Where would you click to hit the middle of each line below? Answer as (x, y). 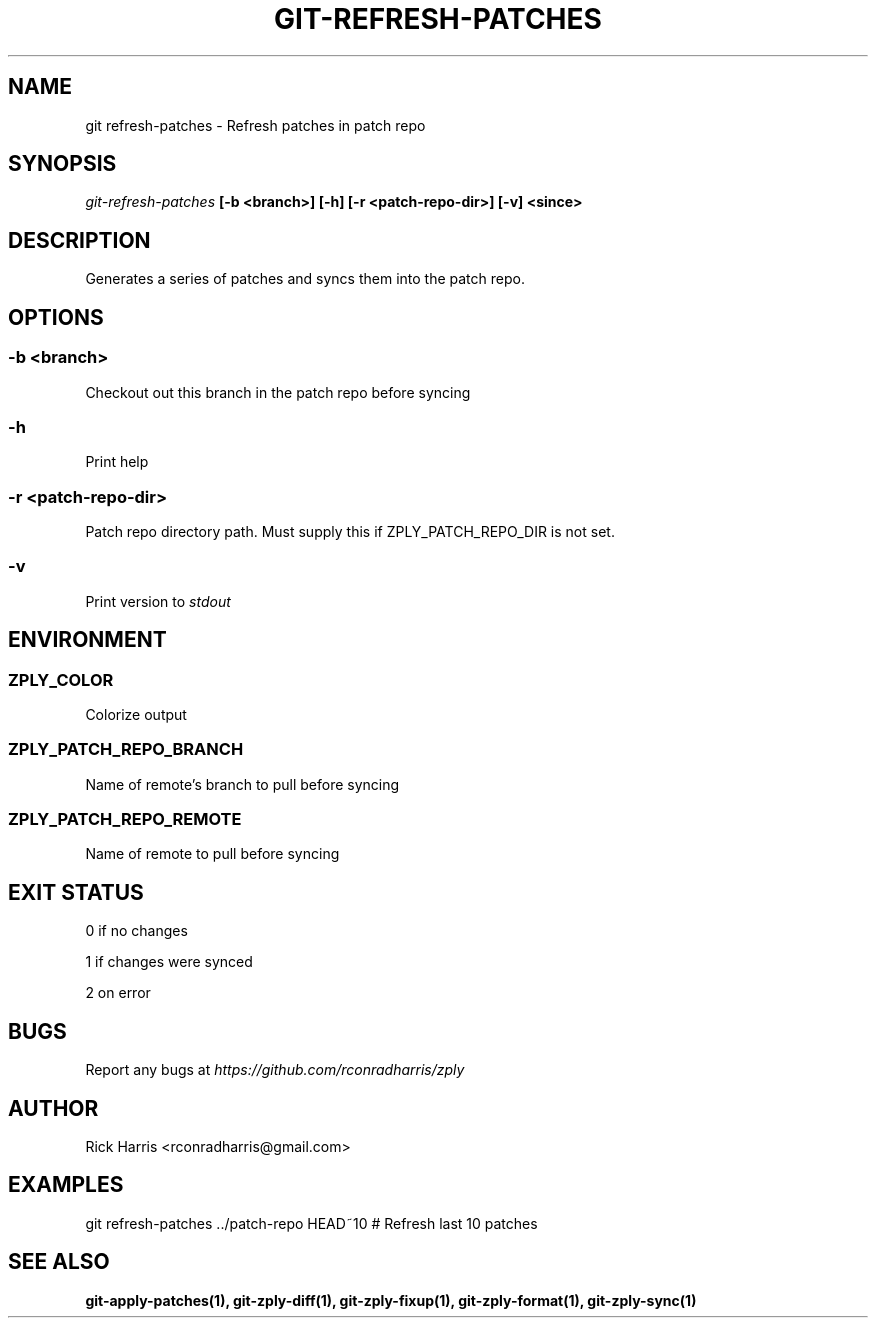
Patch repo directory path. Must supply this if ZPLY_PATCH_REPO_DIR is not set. (350, 531)
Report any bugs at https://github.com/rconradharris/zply (275, 1070)
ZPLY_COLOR (61, 679)
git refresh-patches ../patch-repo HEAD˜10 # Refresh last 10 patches (311, 1223)
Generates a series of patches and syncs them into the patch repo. (305, 279)
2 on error (118, 993)
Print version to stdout (158, 601)
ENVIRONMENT (87, 640)
